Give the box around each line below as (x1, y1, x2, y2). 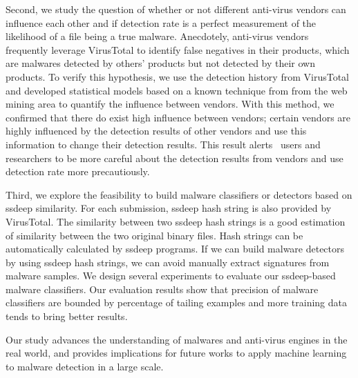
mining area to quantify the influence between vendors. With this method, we (6, 97, 335, 111)
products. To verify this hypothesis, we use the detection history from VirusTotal (6, 69, 349, 83)
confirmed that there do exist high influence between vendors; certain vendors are (6, 110, 351, 124)
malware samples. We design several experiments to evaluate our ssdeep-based (6, 268, 336, 283)
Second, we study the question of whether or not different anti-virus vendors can (6, 2, 346, 16)
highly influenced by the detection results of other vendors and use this (6, 123, 307, 138)
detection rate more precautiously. (6, 164, 150, 179)
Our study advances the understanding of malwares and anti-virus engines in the (6, 332, 348, 346)
